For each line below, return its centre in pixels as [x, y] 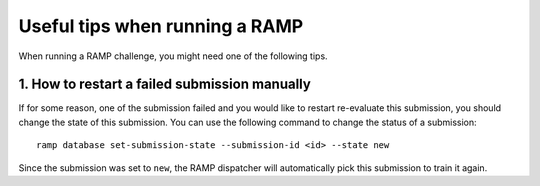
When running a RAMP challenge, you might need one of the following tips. [173, 56]
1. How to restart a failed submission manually [165, 84]
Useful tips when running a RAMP [161, 26]
